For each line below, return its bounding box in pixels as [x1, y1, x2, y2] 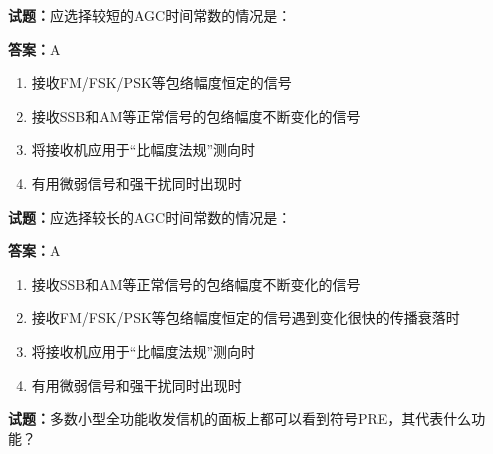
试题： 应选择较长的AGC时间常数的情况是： [8, 206, 292, 227]
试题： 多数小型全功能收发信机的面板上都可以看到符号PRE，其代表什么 [8, 408, 472, 429]
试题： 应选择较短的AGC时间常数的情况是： [8, 5, 292, 25]
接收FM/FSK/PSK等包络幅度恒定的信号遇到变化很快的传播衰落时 [31, 307, 460, 328]
